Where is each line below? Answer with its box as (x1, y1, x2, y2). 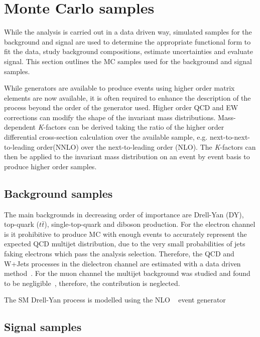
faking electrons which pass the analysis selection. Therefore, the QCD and (4, 248, 234, 259)
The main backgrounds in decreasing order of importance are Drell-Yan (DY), (4, 209, 244, 219)
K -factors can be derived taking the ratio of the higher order (38, 122, 224, 132)
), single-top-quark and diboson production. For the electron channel (44, 219, 255, 229)
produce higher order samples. (4, 161, 97, 171)
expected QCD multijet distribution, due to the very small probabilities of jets (4, 238, 245, 249)
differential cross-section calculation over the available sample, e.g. (4, 132, 208, 142)
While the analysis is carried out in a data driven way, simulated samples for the (4, 27, 252, 37)
